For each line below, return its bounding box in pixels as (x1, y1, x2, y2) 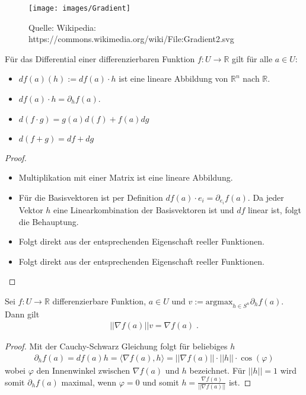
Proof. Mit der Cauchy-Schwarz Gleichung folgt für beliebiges (5, 340, 228, 352)
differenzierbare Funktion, (52, 294, 146, 307)
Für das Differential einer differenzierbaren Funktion (5, 52, 195, 65)
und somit (142, 375, 179, 388)
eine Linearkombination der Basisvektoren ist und (53, 203, 234, 216)
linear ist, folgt (248, 203, 302, 216)
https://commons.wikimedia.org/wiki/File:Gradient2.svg (28, 33, 234, 45)
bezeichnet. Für (189, 364, 246, 376)
